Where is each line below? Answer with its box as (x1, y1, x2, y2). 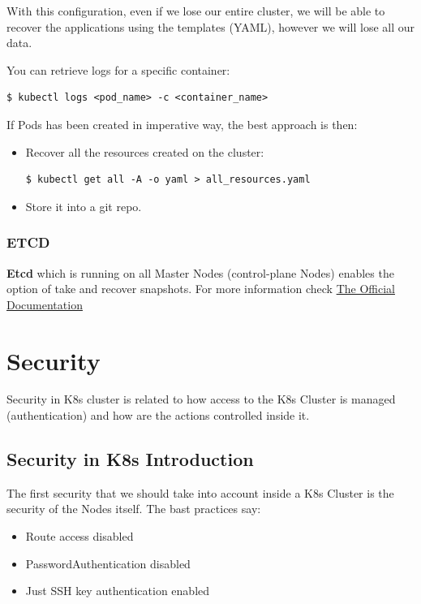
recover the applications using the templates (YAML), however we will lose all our (6, 18, 415, 35)
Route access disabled (25, 528, 134, 545)
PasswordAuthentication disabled (25, 554, 191, 572)
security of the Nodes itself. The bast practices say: (6, 500, 261, 517)
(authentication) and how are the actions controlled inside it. (6, 407, 310, 424)
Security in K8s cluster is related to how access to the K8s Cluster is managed (6, 390, 396, 408)
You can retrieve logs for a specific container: (6, 61, 230, 78)
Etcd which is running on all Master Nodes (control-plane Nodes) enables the (6, 264, 394, 281)
